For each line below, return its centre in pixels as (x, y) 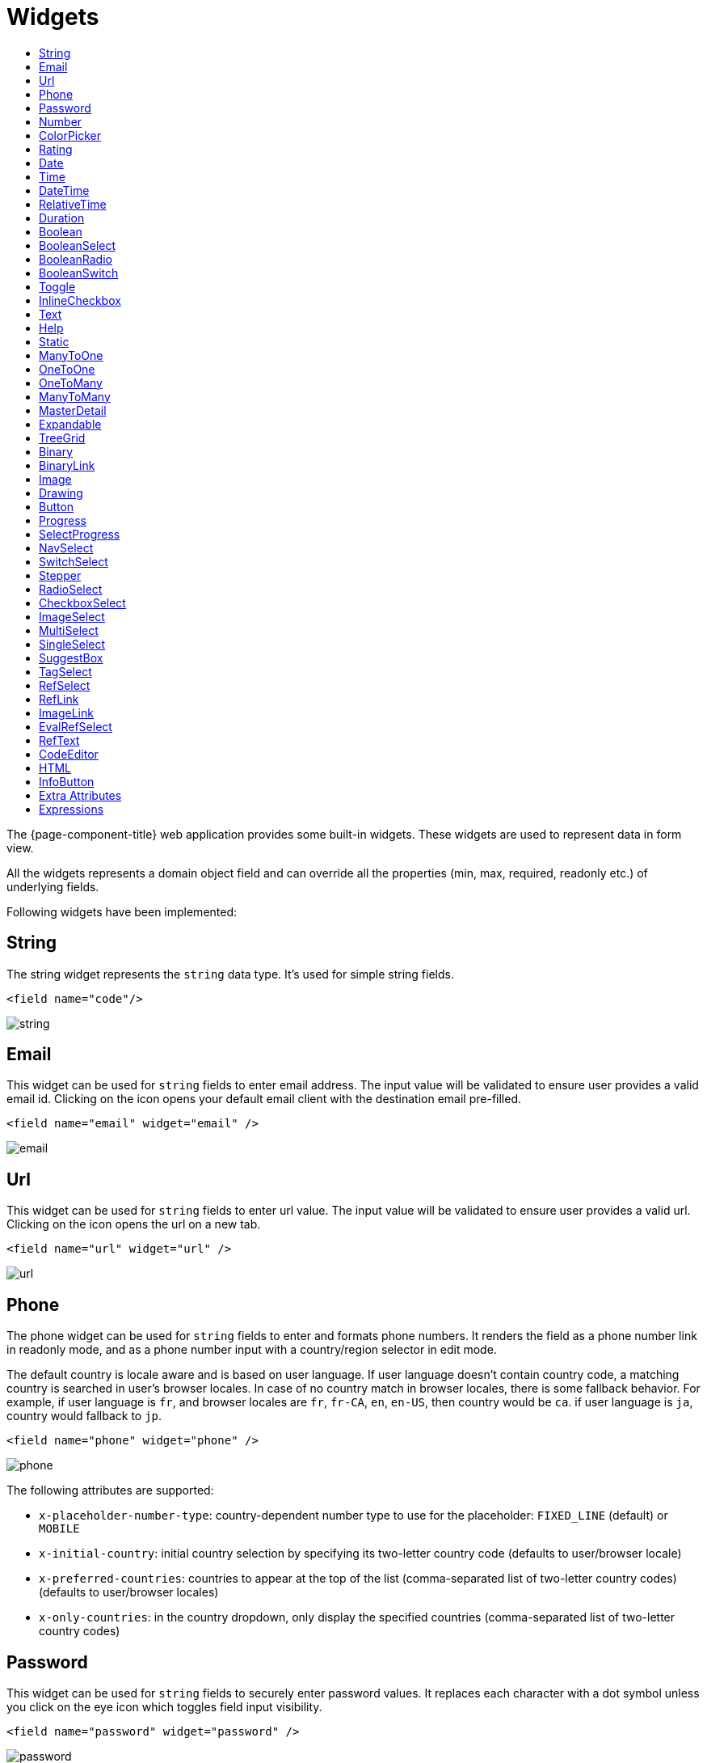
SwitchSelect (74, 561)
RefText (59, 740)
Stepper (60, 575)
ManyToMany (75, 396)
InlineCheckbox (80, 300)
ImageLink (66, 712)
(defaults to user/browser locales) (129, 1592)
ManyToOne (71, 355)
